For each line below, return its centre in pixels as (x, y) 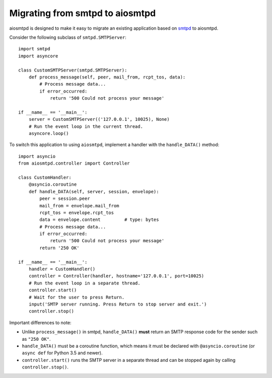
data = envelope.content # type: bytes (99, 220)
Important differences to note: (40, 323)
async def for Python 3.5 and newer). (62, 353)
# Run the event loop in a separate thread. (84, 283)
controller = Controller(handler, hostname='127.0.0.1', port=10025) (116, 276)
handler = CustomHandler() (62, 269)
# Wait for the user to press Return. (77, 297)
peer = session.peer (65, 199)
